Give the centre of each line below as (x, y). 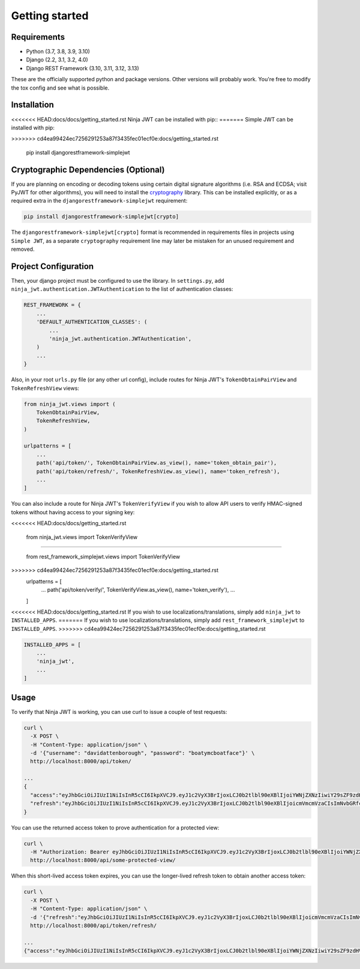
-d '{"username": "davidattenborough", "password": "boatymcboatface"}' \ (142, 753)
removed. (23, 249)
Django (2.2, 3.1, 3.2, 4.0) (57, 60)
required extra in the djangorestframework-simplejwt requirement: (99, 201)
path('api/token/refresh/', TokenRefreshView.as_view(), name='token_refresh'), (158, 471)
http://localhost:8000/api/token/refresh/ (94, 925)
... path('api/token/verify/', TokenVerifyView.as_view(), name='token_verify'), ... (138, 590)
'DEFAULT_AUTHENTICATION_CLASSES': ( (92, 322)
